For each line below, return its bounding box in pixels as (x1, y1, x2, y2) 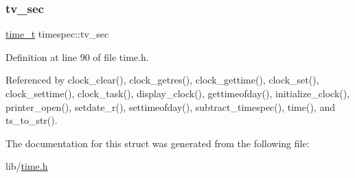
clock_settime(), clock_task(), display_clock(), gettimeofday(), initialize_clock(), (5, 86, 350, 100)
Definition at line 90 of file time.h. (5, 49, 149, 64)
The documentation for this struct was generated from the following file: (5, 136, 310, 150)
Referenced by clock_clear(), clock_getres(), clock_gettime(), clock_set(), (5, 73, 319, 87)
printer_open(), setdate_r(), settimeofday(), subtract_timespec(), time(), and (5, 99, 335, 114)
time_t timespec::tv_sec (5, 27, 109, 41)
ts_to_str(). (5, 113, 58, 127)
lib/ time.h (5, 159, 48, 173)
